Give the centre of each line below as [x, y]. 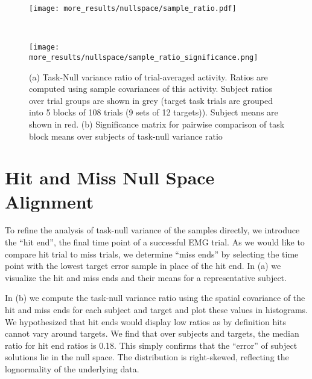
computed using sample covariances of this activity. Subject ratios [151, 89]
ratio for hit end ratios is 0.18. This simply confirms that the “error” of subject [151, 345]
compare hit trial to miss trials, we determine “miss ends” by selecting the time [152, 254]
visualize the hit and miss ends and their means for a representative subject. [146, 277]
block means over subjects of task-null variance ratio [126, 136]
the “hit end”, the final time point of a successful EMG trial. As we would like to [155, 242]
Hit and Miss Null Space [110, 177]
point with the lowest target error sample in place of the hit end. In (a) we [143, 266]
